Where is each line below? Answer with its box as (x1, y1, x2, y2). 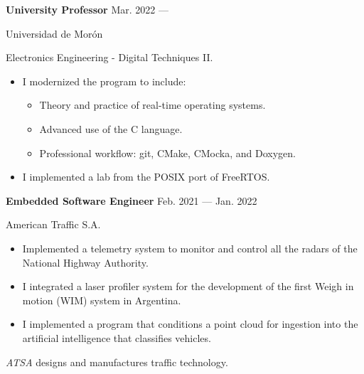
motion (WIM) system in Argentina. (22, 292, 181, 307)
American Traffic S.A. (6, 217, 101, 232)
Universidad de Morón (6, 26, 103, 41)
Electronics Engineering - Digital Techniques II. (6, 50, 213, 65)
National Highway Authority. (22, 255, 149, 269)
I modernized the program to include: (22, 73, 186, 88)
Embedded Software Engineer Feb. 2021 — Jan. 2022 (6, 193, 257, 208)
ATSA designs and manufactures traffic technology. (6, 354, 228, 369)
